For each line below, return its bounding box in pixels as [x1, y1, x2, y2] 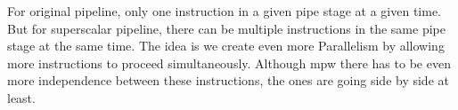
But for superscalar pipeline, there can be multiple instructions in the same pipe [7, 19, 446, 37]
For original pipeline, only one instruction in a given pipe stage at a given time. [7, 2, 442, 20]
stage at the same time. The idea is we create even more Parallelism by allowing [7, 36, 445, 55]
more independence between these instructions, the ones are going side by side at [7, 71, 449, 90]
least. [7, 88, 36, 106]
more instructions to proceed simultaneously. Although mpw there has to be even [7, 53, 451, 72]
